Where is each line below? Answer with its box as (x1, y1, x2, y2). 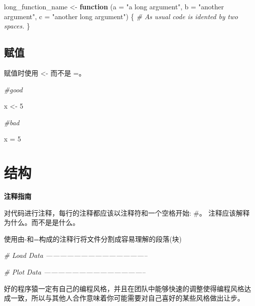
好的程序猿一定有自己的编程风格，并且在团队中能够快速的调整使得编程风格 (4, 283, 244, 293)
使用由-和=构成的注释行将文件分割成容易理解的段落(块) (4, 233, 182, 244)
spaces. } (4, 21, 30, 31)
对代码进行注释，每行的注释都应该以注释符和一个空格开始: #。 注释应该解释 (4, 207, 250, 218)
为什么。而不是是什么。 (4, 217, 79, 227)
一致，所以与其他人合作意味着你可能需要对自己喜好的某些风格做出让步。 (10, 293, 244, 303)
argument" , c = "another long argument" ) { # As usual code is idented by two (4, 11, 238, 21)
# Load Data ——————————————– (4, 250, 148, 260)
